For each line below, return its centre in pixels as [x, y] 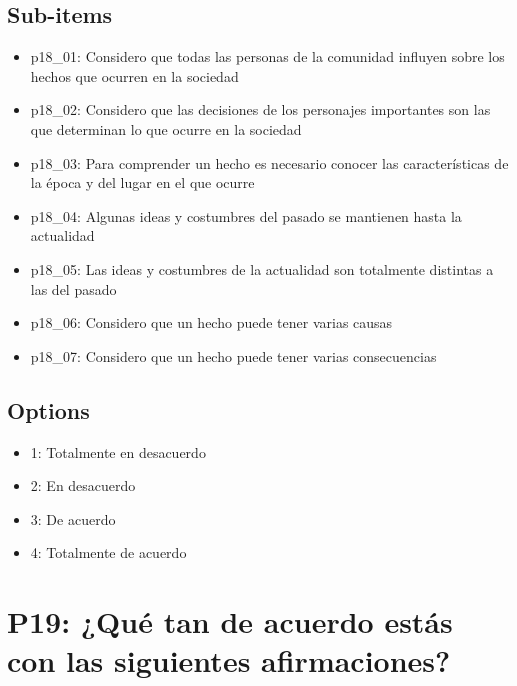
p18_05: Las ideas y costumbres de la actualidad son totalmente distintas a [262, 268]
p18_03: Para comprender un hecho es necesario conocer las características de [269, 162]
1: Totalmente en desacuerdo [118, 451]
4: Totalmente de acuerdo [108, 552]
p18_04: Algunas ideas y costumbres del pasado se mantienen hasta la [246, 215]
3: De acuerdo [73, 518]
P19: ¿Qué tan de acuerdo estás [230, 621]
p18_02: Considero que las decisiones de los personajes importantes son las [260, 109]
